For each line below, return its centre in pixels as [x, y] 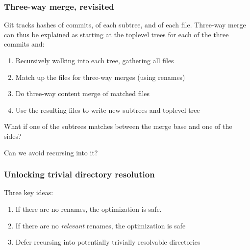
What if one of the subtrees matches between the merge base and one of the [118, 126]
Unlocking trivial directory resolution [79, 174]
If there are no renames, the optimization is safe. [88, 209]
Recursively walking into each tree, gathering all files [95, 60]
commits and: [24, 44]
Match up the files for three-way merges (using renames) [100, 77]
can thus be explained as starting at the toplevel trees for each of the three [116, 34]
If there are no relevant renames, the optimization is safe [100, 225]
